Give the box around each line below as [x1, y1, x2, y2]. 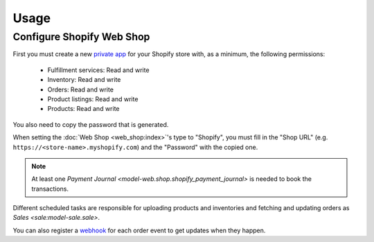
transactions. [31, 184, 69, 193]
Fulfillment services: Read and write [47, 66, 150, 74]
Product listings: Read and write [47, 94, 139, 103]
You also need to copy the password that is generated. [12, 120, 169, 128]
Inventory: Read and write [47, 76, 121, 84]
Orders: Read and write [47, 85, 114, 94]
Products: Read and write [47, 105, 121, 113]
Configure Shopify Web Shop [12, 31, 150, 43]
